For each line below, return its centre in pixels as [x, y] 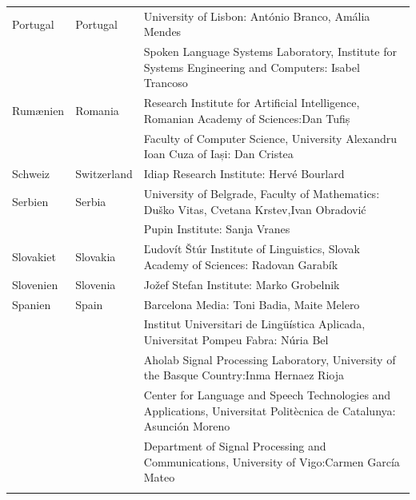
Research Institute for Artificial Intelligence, [252, 103]
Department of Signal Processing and [235, 446]
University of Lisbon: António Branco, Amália [257, 16]
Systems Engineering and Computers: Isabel [252, 67]
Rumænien [38, 111]
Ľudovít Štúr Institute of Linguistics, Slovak [252, 249]
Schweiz [31, 174]
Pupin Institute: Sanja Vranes [217, 229]
